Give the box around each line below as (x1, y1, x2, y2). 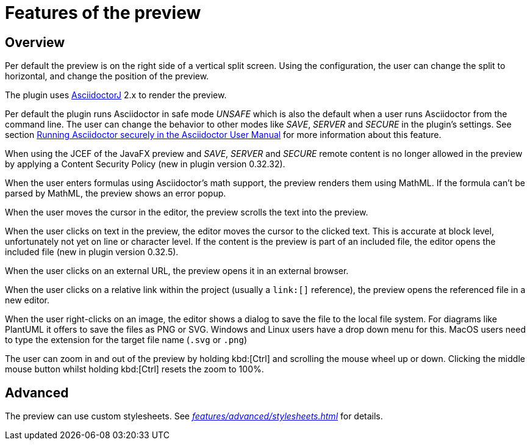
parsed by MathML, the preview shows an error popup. (5, 188, 226, 199)
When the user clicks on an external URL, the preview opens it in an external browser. (5, 266, 349, 277)
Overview (5, 34, 65, 50)
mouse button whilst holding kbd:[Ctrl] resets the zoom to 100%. (5, 364, 264, 375)
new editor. (5, 295, 49, 306)
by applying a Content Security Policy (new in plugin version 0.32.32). (5, 159, 285, 170)
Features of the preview (5, 2, 201, 23)
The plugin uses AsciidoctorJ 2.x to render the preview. (5, 90, 227, 101)
